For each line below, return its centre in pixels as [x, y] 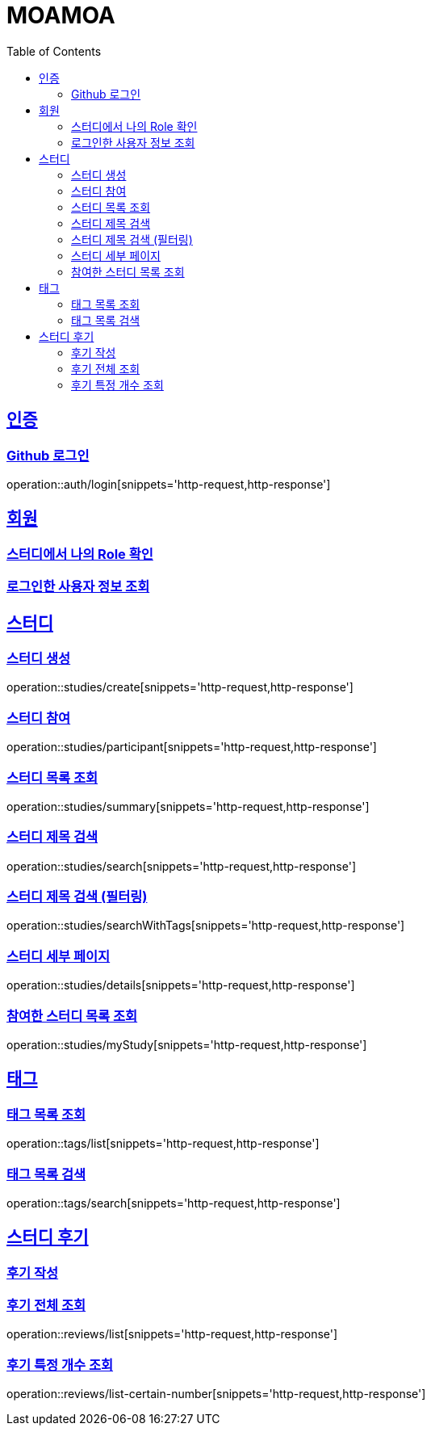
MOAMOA [61, 15]
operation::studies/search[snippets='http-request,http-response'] [181, 866]
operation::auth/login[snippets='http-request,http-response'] [169, 484]
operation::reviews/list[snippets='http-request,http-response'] [172, 1334]
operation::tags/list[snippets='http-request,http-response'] [163, 1144]
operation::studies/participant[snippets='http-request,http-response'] [192, 747]
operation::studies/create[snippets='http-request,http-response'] [180, 687]
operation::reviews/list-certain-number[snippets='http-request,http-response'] [216, 1394]
